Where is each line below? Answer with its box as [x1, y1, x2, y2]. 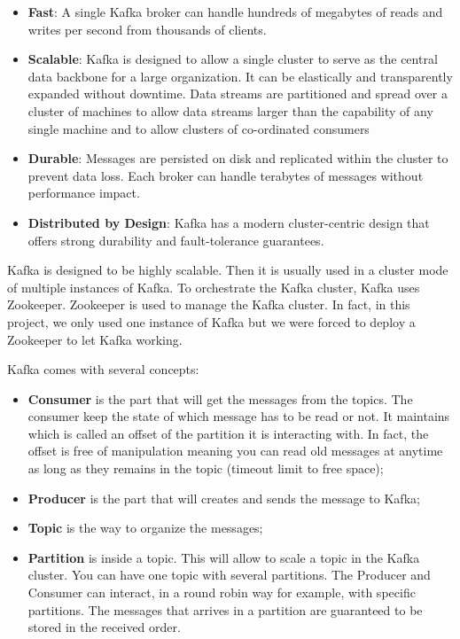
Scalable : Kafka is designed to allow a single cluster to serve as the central [27, 50, 438, 68]
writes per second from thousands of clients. [27, 19, 267, 38]
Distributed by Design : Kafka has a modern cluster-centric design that [27, 213, 430, 231]
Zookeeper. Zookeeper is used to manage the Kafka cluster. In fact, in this [7, 295, 410, 314]
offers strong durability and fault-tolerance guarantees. [27, 230, 324, 249]
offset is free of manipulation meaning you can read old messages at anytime [27, 441, 443, 460]
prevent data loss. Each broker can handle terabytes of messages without [27, 166, 424, 184]
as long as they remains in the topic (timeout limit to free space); [27, 459, 384, 478]
